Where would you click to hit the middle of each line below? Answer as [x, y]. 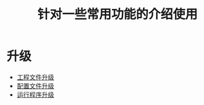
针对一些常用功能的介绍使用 [117, 14]
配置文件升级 [35, 85]
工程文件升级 [35, 77]
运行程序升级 [35, 94]
